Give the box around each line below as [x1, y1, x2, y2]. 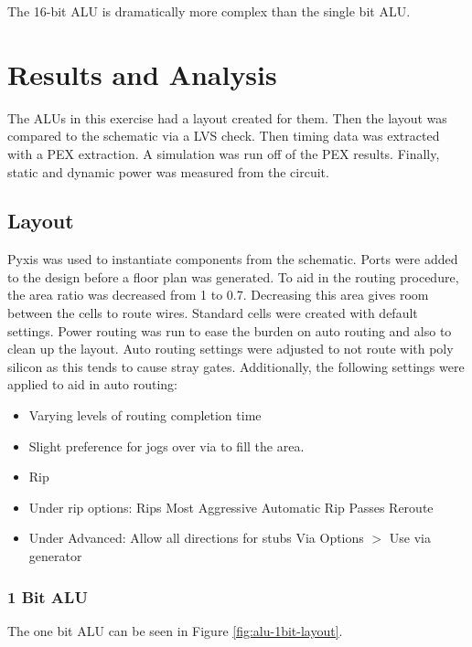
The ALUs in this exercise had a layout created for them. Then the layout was [7, 108, 447, 127]
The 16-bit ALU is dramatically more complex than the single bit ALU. [7, 2, 411, 20]
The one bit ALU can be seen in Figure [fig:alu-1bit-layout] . [7, 620, 343, 640]
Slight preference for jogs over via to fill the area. [28, 436, 305, 455]
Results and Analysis [7, 55, 277, 92]
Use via [389, 528, 431, 547]
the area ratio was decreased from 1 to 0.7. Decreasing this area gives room [7, 285, 429, 304]
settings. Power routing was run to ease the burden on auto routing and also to [7, 321, 452, 340]
